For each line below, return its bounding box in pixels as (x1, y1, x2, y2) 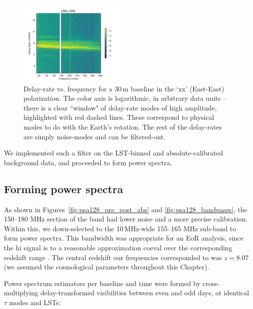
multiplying (4, 287, 39, 298)
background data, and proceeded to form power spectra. (4, 157, 172, 167)
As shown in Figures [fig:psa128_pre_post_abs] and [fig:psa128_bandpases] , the (4, 204, 248, 214)
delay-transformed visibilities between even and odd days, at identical (40, 287, 249, 298)
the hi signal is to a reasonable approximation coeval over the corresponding (4, 242, 232, 252)
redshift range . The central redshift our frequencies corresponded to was (4, 252, 222, 262)
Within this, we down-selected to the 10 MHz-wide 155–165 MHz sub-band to (4, 223, 236, 233)
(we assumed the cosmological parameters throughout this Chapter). (4, 262, 209, 272)
